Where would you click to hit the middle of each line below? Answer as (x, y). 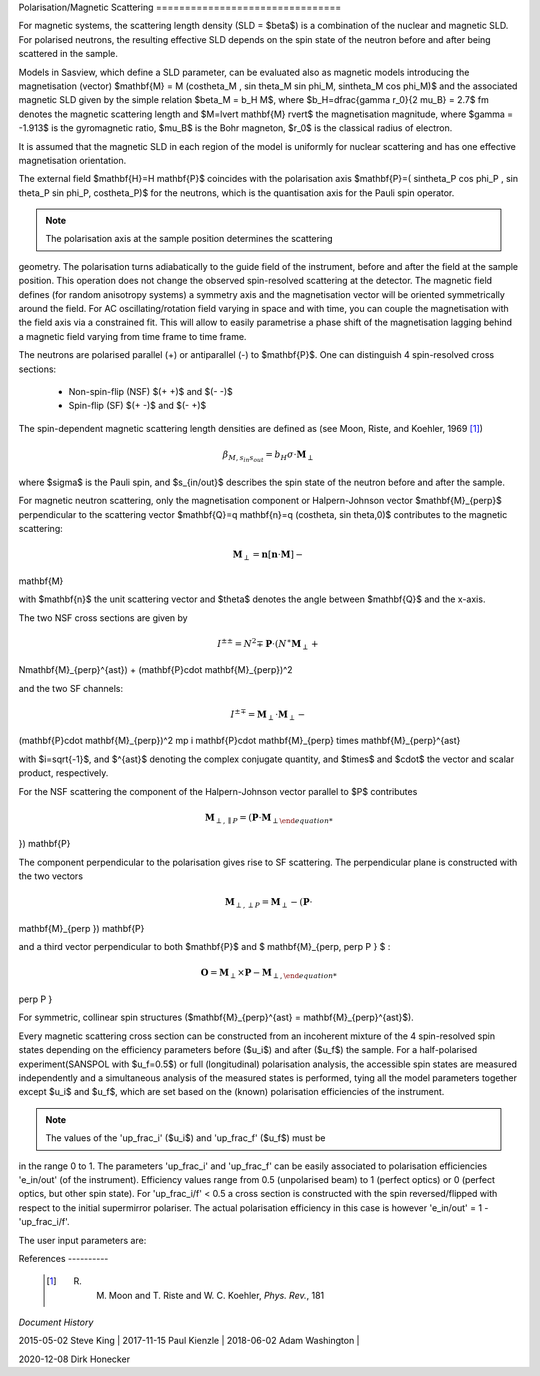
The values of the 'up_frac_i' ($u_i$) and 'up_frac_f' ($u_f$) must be (185, 1138)
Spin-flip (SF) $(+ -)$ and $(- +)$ (137, 406)
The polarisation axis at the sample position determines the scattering (189, 239)
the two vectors (51, 876)
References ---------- (63, 1258)
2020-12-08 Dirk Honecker (74, 1359)
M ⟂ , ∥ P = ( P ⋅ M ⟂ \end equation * (269, 818)
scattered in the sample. (68, 54)
